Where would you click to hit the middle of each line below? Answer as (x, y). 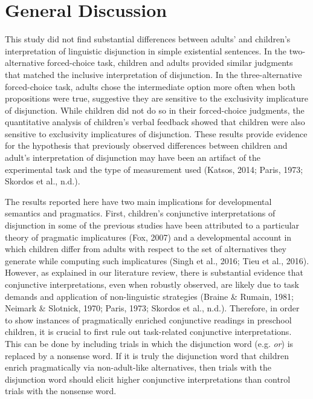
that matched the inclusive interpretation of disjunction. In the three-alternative (153, 74)
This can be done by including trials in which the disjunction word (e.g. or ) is (149, 343)
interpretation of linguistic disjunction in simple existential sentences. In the (146, 50)
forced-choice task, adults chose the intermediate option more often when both (150, 86)
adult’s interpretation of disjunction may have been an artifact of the (133, 157)
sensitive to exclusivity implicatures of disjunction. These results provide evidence (156, 133)
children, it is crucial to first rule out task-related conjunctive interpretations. (148, 332)
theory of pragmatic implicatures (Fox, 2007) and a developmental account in (148, 237)
